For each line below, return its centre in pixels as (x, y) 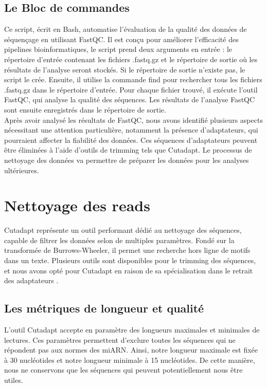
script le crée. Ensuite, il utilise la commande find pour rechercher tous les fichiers (133, 79)
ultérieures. (22, 170)
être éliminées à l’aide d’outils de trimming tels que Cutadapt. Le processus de (128, 150)
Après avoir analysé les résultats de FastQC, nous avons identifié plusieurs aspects (133, 119)
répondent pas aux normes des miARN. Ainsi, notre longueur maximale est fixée (131, 350)
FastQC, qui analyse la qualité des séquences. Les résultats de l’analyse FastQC (130, 99)
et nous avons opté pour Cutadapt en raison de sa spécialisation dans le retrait (129, 270)
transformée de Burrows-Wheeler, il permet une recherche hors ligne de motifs (127, 250)
